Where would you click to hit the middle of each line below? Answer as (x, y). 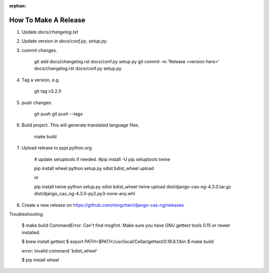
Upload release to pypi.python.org (57, 148)
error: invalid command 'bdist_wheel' (60, 251)
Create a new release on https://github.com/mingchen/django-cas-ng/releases (103, 205)
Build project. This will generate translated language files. (80, 125)
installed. (31, 232)
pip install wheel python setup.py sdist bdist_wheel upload (94, 168)
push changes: (37, 103)
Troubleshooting (26, 214)
